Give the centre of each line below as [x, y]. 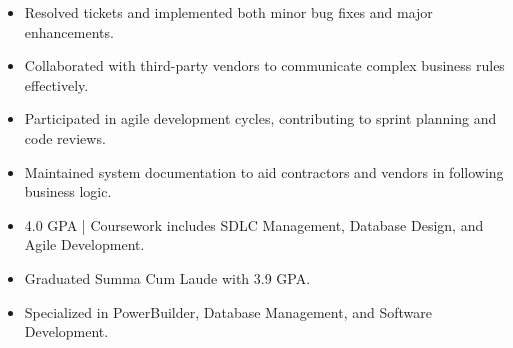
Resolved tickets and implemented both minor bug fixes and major [228, 12]
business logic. [68, 191]
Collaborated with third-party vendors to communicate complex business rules [264, 65]
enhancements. [69, 31]
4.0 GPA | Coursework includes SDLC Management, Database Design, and [254, 224]
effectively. [56, 84]
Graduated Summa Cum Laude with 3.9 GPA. [167, 277]
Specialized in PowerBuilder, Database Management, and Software [228, 311]
